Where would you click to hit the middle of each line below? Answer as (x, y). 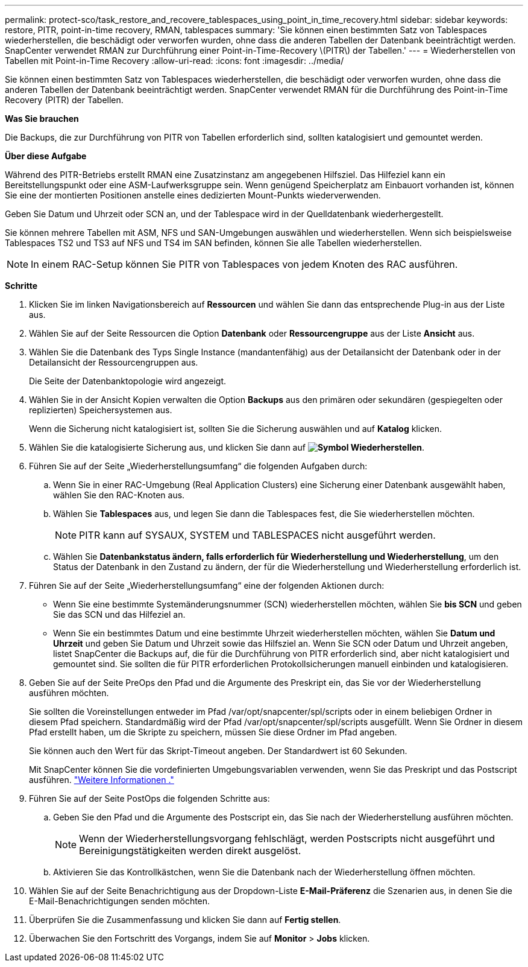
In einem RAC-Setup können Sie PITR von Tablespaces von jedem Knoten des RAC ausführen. (244, 264)
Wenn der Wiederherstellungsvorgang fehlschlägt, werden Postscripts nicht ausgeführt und (287, 839)
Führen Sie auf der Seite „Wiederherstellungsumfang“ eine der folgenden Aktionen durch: (207, 585)
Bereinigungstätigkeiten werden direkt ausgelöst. (190, 851)
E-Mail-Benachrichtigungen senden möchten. (120, 901)
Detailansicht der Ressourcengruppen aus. (114, 362)
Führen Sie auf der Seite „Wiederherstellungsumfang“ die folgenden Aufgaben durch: (198, 466)
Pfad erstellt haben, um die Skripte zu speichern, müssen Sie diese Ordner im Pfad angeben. (213, 732)
